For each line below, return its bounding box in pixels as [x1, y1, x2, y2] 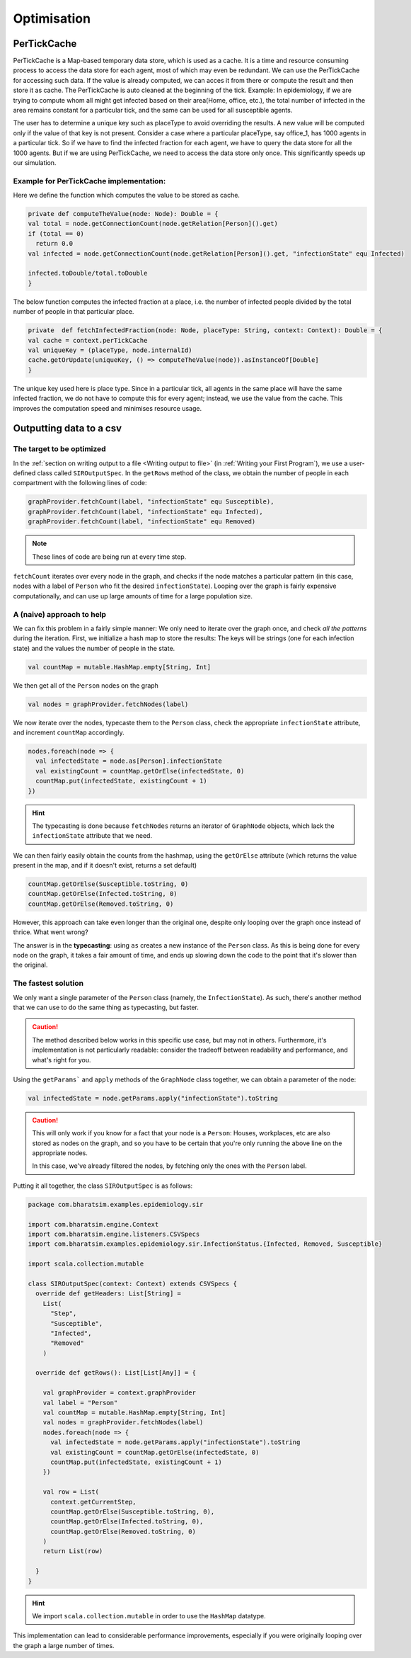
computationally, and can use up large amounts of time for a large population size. [13, 591, 253, 600]
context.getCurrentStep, [50, 1498, 137, 1506]
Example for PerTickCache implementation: [13, 176, 166, 186]
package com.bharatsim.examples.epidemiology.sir [28, 1200, 204, 1208]
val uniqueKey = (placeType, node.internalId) [28, 346, 192, 354]
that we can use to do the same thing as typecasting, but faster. [13, 1003, 199, 1011]
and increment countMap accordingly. [13, 728, 125, 737]
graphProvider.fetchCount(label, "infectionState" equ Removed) [28, 518, 256, 526]
